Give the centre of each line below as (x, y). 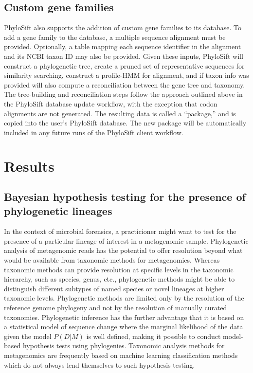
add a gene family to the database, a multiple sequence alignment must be (115, 37)
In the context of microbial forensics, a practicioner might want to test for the (120, 231)
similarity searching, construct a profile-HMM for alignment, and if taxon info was (126, 75)
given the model (28, 336)
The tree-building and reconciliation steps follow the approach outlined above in (123, 94)
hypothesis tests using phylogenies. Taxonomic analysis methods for (124, 346)
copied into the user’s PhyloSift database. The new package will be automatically (125, 123)
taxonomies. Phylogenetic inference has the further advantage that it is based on (124, 317)
